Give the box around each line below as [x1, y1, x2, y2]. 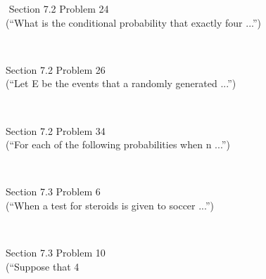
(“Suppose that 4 [6, 259, 80, 273]
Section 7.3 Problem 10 [6, 245, 106, 260]
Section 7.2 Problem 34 [6, 123, 106, 138]
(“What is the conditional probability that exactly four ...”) [6, 15, 262, 30]
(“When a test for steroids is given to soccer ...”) [6, 197, 215, 212]
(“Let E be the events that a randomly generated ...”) [6, 76, 236, 91]
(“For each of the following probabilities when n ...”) [6, 137, 230, 152]
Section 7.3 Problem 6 [6, 184, 101, 199]
